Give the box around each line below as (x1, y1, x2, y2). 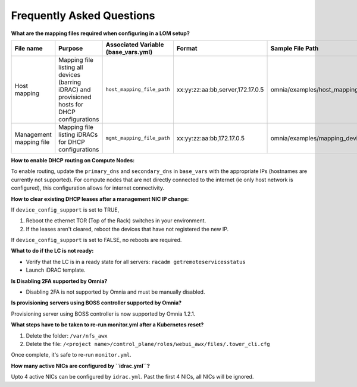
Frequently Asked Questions (11, 9, 155, 22)
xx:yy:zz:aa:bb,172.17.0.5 (176, 134, 245, 142)
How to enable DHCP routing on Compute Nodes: (11, 156, 135, 163)
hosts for (58, 100, 83, 108)
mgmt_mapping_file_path (105, 135, 170, 141)
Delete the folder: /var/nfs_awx (26, 332, 108, 339)
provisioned (58, 93, 92, 101)
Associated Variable (105, 40, 164, 49)
